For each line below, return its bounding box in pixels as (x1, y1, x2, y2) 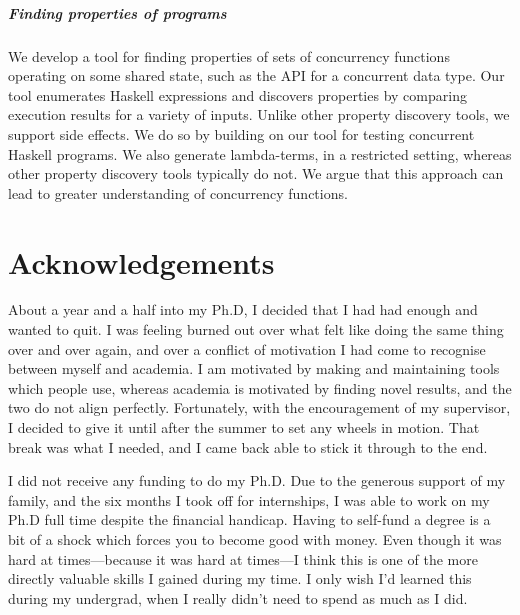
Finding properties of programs (8, 2, 227, 23)
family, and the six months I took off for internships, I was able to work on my (8, 489, 490, 510)
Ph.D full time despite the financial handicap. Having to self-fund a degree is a (8, 509, 491, 530)
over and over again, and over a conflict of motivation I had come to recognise (8, 338, 486, 359)
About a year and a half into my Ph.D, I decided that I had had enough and (8, 299, 478, 320)
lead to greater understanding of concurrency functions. (8, 182, 348, 203)
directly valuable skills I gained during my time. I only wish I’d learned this (8, 568, 472, 589)
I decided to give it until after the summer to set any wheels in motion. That (8, 417, 480, 437)
